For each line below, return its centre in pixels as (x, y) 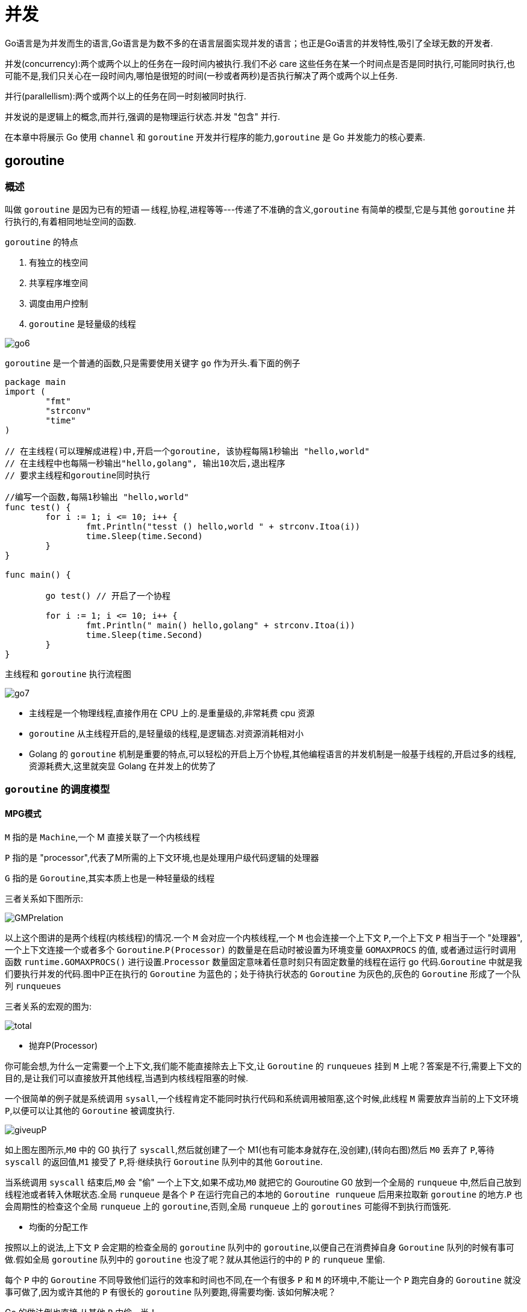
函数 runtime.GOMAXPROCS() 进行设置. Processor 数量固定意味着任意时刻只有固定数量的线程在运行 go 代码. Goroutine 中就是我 (263, 961)
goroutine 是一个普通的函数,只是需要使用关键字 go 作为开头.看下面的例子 (153, 363)
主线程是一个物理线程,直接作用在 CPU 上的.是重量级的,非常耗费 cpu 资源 (172, 713)
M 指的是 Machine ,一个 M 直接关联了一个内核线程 (102, 837)
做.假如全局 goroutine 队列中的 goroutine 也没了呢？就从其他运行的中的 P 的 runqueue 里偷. (195, 1259)
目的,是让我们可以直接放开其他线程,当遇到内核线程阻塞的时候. (127, 1078)
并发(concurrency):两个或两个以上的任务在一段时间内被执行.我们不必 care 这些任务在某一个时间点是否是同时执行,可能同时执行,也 (260, 63)
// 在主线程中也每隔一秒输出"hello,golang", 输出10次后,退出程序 (145, 463)
